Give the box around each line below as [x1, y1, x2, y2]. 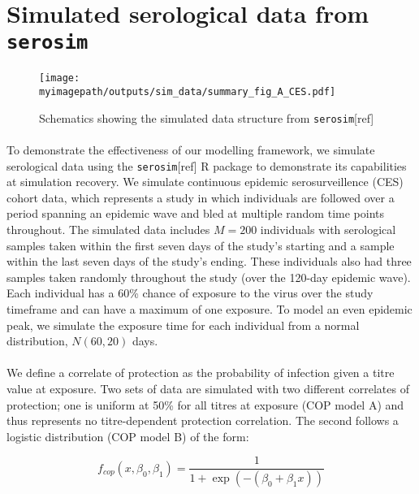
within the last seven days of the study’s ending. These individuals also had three [6, 253, 412, 270]
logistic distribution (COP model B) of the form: [6, 427, 249, 444]
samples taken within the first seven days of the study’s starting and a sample [6, 236, 395, 253]
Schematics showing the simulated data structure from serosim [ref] [39, 109, 374, 126]
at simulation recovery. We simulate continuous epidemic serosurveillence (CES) [6, 173, 404, 190]
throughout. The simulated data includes [6, 221, 210, 238]
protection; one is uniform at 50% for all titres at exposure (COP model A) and [6, 396, 404, 413]
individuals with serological [260, 221, 396, 238]
